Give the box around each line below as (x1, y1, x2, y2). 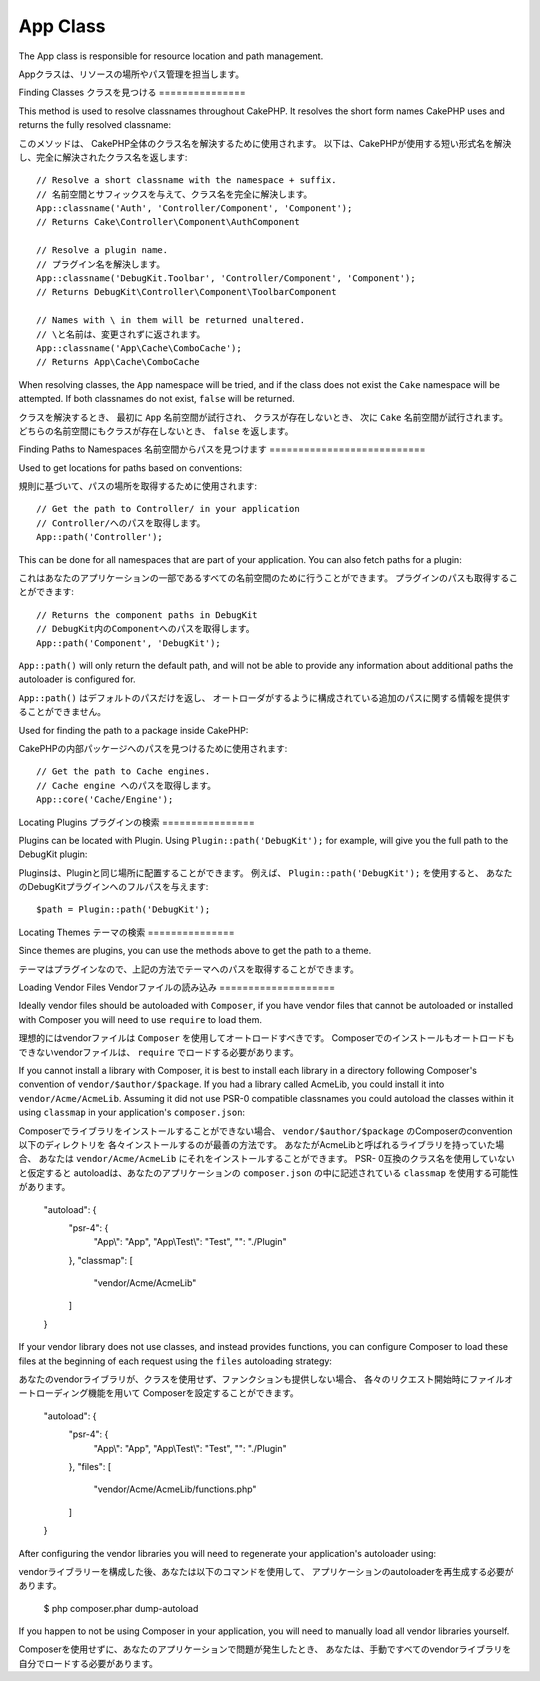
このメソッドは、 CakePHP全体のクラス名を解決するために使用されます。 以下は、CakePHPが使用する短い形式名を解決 (18, 137, 512, 149)
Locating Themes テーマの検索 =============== (18, 926, 235, 938)
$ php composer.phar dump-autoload (43, 1602, 199, 1614)
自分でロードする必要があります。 (18, 1657, 159, 1669)
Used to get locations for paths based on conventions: (18, 461, 243, 474)
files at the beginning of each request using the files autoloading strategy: (18, 1355, 332, 1367)
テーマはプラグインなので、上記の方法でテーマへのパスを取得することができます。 (18, 963, 360, 975)
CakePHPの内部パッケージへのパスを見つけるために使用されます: (18, 742, 288, 754)
